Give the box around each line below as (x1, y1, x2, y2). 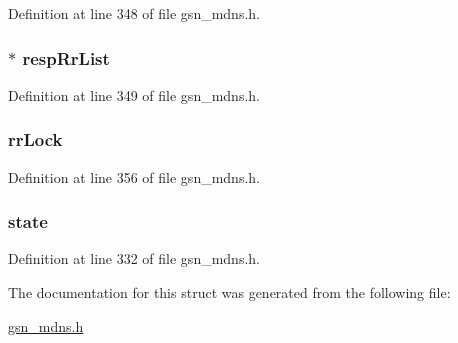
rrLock (8, 127, 63, 152)
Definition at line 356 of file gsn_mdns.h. (8, 166, 260, 187)
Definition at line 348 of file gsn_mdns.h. (8, 3, 260, 23)
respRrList (22, 45, 110, 70)
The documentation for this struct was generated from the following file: (8, 282, 451, 303)
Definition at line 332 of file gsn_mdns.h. (8, 248, 260, 269)
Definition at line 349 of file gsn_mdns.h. (8, 84, 260, 105)
